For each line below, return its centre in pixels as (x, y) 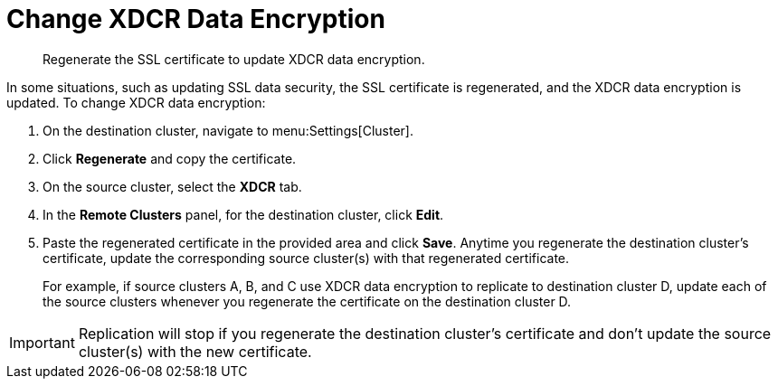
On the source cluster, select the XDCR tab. (172, 186)
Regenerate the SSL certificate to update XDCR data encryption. (234, 59)
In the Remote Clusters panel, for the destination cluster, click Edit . (243, 214)
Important (42, 342)
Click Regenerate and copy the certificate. (170, 158)
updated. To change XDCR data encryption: (136, 102)
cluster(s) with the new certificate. (195, 351)
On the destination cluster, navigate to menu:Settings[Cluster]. (228, 130)
